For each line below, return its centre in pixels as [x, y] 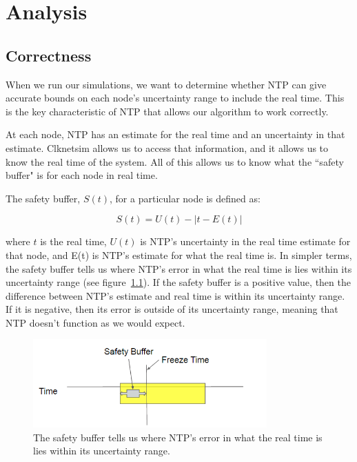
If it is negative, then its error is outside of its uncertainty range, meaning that [172, 309]
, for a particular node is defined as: [185, 198]
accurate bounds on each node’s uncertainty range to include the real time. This [175, 98]
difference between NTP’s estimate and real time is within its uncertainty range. [175, 295]
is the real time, [73, 241]
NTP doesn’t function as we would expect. [95, 322]
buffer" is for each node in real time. [82, 175]
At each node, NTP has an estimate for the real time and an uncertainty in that [175, 134]
